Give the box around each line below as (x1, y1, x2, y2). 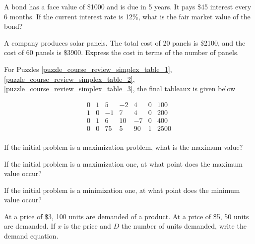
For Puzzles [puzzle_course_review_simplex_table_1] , (4, 63, 172, 74)
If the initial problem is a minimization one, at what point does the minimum (4, 184, 240, 195)
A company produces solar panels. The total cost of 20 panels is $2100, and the (4, 37, 246, 48)
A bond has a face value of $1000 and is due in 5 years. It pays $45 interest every (4, 1, 252, 11)
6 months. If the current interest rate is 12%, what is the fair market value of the (4, 11, 251, 21)
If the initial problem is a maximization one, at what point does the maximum (4, 158, 243, 169)
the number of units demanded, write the (121, 221, 247, 231)
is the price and (64, 221, 111, 231)
